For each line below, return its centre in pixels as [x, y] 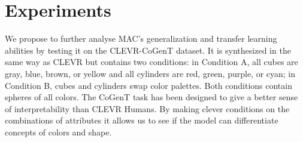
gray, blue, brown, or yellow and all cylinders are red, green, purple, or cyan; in [150, 73]
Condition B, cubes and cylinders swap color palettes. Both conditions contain [149, 85]
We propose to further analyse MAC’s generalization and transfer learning [141, 38]
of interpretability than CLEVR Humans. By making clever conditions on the [147, 108]
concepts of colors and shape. [58, 132]
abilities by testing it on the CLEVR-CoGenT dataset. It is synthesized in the [148, 50]
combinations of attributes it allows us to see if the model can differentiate [142, 120]
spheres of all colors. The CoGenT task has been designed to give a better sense [151, 97]
